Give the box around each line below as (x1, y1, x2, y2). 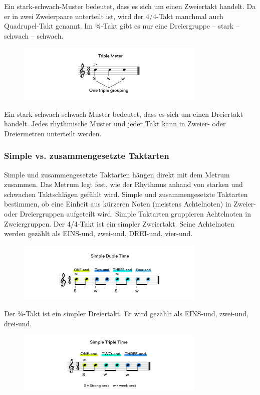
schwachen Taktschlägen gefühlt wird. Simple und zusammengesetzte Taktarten (4, 188, 248, 199)
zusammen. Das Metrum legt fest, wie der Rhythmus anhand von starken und (4, 179, 243, 189)
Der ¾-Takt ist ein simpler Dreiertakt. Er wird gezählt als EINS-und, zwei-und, (4, 308, 249, 319)
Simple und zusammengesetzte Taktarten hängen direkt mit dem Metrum (4, 169, 230, 179)
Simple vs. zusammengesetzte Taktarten (4, 149, 169, 162)
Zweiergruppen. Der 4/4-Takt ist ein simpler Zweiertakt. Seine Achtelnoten (4, 218, 234, 229)
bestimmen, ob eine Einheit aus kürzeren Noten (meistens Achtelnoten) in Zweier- (4, 199, 256, 209)
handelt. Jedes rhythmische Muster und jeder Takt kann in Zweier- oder (4, 118, 226, 129)
